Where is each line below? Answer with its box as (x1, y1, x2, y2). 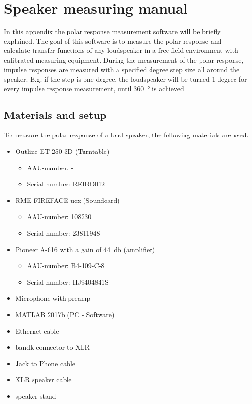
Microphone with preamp (15, 293, 91, 303)
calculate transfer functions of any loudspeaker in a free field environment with (4, 45, 238, 55)
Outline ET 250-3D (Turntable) (15, 146, 110, 156)
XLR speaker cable (15, 374, 72, 385)
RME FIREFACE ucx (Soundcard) (15, 195, 120, 205)
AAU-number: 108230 (27, 211, 92, 221)
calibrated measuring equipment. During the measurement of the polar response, (4, 54, 244, 65)
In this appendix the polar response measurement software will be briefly (4, 26, 221, 36)
